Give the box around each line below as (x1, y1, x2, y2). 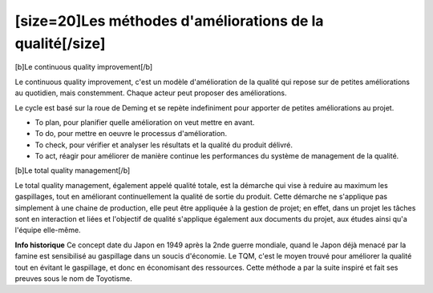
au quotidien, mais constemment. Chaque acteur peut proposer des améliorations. (14, 88, 287, 98)
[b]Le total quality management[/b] (14, 166, 131, 175)
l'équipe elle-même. (14, 225, 81, 235)
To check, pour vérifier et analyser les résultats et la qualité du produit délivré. (34, 140, 293, 150)
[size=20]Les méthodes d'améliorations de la (14, 12, 324, 30)
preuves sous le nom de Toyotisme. (14, 273, 132, 283)
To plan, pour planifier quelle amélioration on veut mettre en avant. (34, 117, 255, 127)
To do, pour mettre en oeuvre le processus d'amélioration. (34, 129, 228, 138)
